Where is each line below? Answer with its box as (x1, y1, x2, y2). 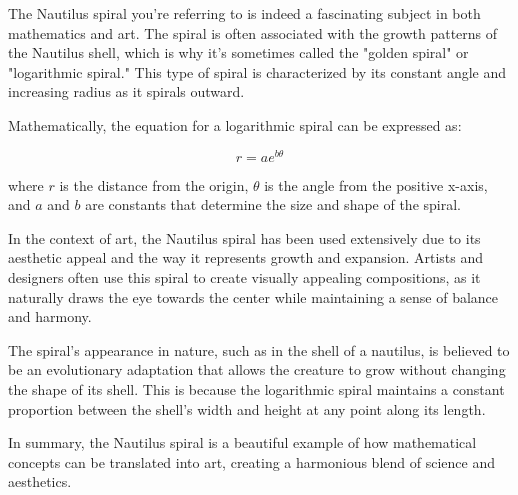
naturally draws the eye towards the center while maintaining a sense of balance (8, 286, 499, 307)
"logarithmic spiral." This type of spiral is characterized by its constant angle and (8, 61, 507, 82)
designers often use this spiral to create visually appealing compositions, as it (8, 267, 481, 288)
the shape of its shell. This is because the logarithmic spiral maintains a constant (8, 378, 505, 399)
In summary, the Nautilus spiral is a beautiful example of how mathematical (8, 432, 477, 453)
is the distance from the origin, (59, 174, 249, 195)
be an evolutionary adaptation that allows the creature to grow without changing (8, 359, 506, 380)
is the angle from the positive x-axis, (264, 174, 488, 195)
